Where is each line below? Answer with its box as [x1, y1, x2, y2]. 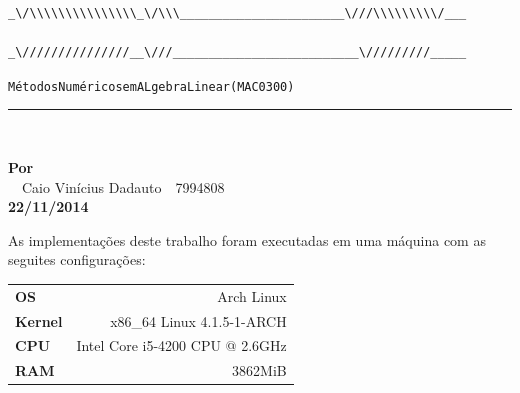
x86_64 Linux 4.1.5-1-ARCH [110, 310, 287, 331]
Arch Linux [217, 285, 287, 306]
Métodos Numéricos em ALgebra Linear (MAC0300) [8, 79, 295, 94]
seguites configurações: [8, 249, 146, 270]
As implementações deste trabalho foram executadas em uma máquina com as [8, 229, 486, 250]
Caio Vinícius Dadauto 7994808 [22, 176, 225, 197]
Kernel [15, 310, 63, 331]
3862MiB [232, 360, 287, 381]
